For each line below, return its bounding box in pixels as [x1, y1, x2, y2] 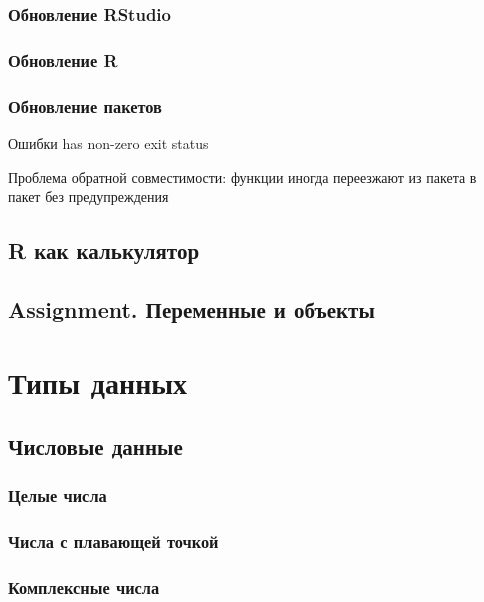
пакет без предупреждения [8, 186, 169, 207]
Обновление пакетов [8, 93, 162, 118]
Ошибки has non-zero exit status [8, 132, 209, 153]
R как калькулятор [8, 235, 200, 266]
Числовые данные [8, 431, 183, 462]
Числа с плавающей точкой [8, 529, 219, 554]
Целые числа [8, 483, 107, 508]
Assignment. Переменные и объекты [8, 293, 375, 324]
